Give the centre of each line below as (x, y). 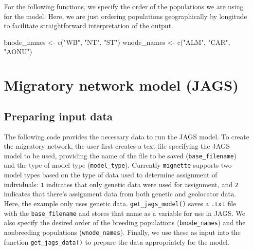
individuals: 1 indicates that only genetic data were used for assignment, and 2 (121, 184)
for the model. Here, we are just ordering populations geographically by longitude (126, 16)
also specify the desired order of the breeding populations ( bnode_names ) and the (125, 222)
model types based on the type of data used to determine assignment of (111, 175)
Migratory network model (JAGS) (121, 85)
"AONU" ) (18, 51)
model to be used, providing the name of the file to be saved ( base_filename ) (120, 155)
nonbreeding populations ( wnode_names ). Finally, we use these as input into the (122, 232)
